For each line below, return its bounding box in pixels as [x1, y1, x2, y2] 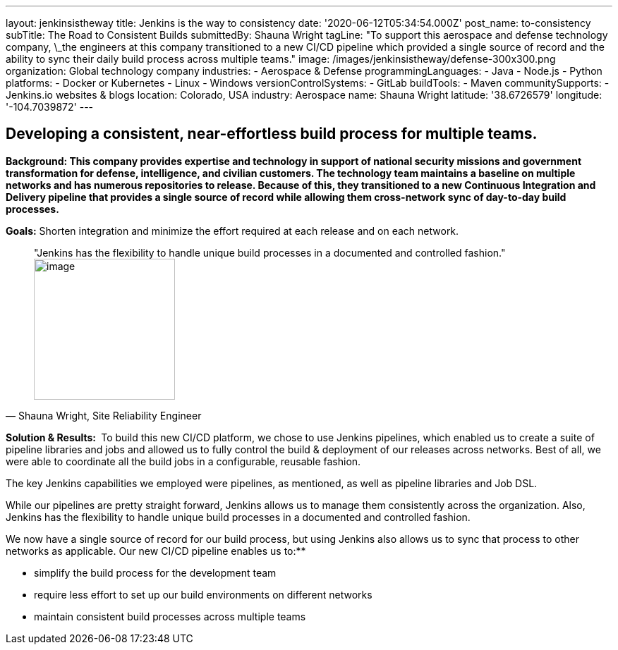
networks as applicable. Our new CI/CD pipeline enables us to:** [6, 544, 306, 557]
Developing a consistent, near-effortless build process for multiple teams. [6, 125, 538, 143]
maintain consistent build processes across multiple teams [34, 610, 306, 623]
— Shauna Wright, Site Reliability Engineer [6, 409, 202, 422]
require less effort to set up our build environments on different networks [34, 588, 372, 601]
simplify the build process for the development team [34, 566, 277, 579]
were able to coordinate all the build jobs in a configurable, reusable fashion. [6, 455, 361, 467]
